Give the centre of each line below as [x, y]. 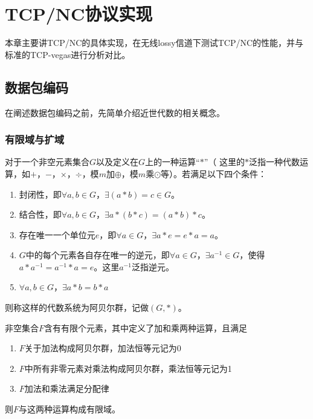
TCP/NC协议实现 [79, 14]
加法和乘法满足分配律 [67, 388]
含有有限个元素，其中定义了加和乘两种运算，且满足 [146, 327]
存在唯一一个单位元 [57, 234]
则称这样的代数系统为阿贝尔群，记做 [77, 307]
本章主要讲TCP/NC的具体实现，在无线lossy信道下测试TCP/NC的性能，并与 [154, 43]
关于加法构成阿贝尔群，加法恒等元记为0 [103, 348]
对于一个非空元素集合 [47, 162]
